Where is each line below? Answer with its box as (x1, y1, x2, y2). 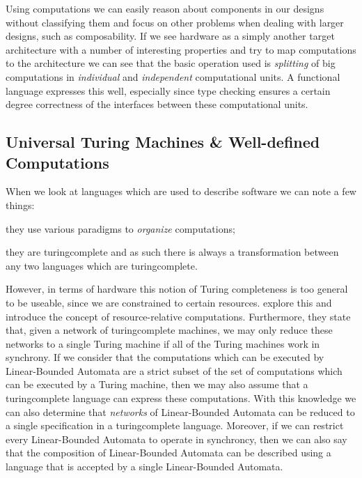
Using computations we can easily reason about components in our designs (6, 1, 324, 15)
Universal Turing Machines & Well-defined (6, 131, 320, 153)
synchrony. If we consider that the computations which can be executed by (6, 350, 324, 364)
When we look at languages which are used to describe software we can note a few (6, 184, 356, 199)
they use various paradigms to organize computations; (6, 221, 235, 236)
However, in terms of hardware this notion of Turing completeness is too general (6, 282, 348, 296)
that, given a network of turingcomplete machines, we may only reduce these (6, 323, 333, 337)
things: (6, 197, 35, 212)
